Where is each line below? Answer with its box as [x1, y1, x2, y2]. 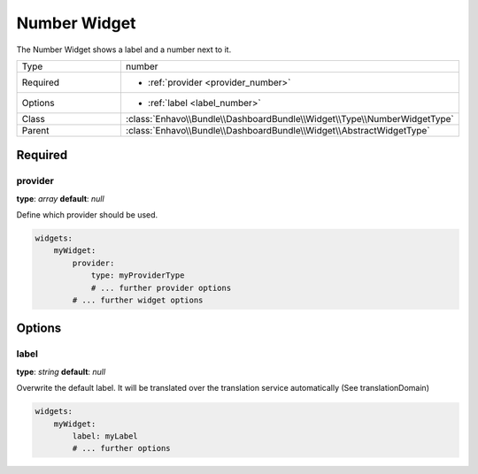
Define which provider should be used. [16, 210, 158, 220]
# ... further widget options [72, 295, 204, 305]
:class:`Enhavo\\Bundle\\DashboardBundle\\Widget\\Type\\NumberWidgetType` [125, 112, 455, 125]
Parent [21, 124, 50, 136]
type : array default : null [16, 193, 105, 203]
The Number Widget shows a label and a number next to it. [16, 44, 232, 55]
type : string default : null [16, 366, 106, 377]
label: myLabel [72, 431, 139, 441]
